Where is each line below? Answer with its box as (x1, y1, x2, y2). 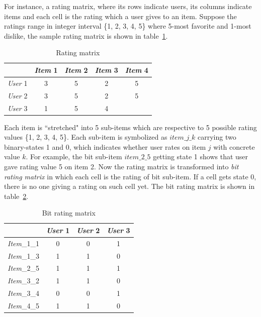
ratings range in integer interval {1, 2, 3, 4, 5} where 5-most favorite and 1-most (4, 21, 251, 31)
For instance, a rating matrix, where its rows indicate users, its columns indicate (4, 1, 252, 11)
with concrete (213, 141, 255, 152)
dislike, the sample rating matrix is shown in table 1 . (4, 30, 168, 41)
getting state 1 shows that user (153, 151, 248, 162)
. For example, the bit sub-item (26, 151, 122, 162)
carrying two (197, 132, 236, 142)
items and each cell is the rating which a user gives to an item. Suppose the (4, 11, 237, 21)
